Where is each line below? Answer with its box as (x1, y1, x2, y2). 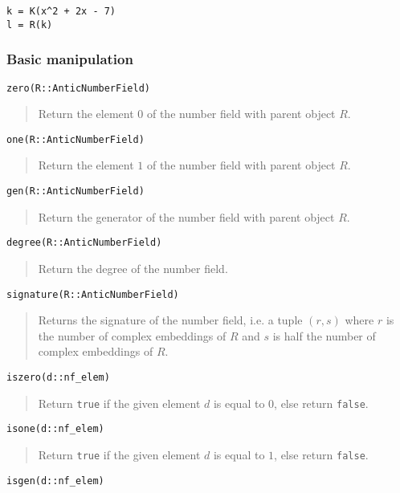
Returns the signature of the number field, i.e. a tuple (38, 312, 303, 328)
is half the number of (272, 327, 376, 344)
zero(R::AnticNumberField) (6, 82, 150, 94)
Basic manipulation (6, 49, 133, 69)
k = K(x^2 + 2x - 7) (6, 6, 116, 17)
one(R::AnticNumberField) (6, 133, 145, 145)
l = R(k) (6, 18, 53, 31)
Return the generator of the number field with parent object (38, 208, 335, 225)
